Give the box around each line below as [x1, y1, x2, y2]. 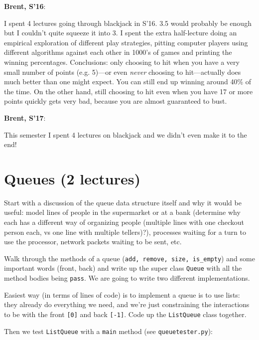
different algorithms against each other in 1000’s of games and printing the [4, 47, 232, 57]
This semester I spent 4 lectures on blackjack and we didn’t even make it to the [4, 129, 247, 140]
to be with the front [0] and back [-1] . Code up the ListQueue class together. [4, 309, 247, 319]
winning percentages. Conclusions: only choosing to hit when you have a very [4, 56, 240, 67]
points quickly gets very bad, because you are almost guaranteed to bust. [4, 96, 227, 106]
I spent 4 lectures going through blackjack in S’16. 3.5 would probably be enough [4, 17, 252, 28]
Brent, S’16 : [4, 1, 46, 11]
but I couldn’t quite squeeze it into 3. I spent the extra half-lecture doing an [4, 27, 237, 38]
